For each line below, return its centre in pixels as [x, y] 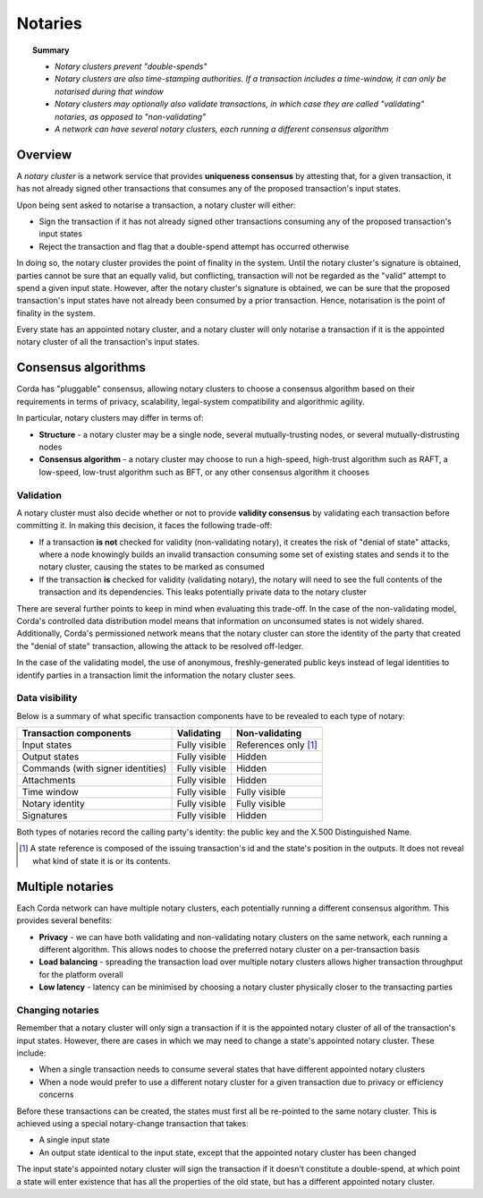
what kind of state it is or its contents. [102, 860]
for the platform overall [81, 974]
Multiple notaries [65, 886]
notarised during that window [110, 91]
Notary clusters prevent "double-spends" [131, 66]
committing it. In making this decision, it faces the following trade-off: [144, 526]
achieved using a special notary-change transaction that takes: [133, 1123]
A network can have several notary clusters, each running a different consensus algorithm [222, 129]
